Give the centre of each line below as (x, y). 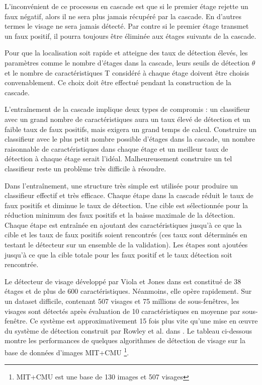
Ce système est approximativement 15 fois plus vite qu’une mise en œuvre (144, 321)
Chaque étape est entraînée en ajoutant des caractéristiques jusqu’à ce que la (123, 224)
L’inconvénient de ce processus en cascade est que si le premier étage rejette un (126, 6)
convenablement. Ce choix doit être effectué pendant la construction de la (118, 82)
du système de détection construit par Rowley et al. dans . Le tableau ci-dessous (128, 330)
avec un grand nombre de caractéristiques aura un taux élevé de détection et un (127, 119)
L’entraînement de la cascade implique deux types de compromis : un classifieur (127, 109)
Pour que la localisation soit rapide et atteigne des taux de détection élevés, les (126, 53)
